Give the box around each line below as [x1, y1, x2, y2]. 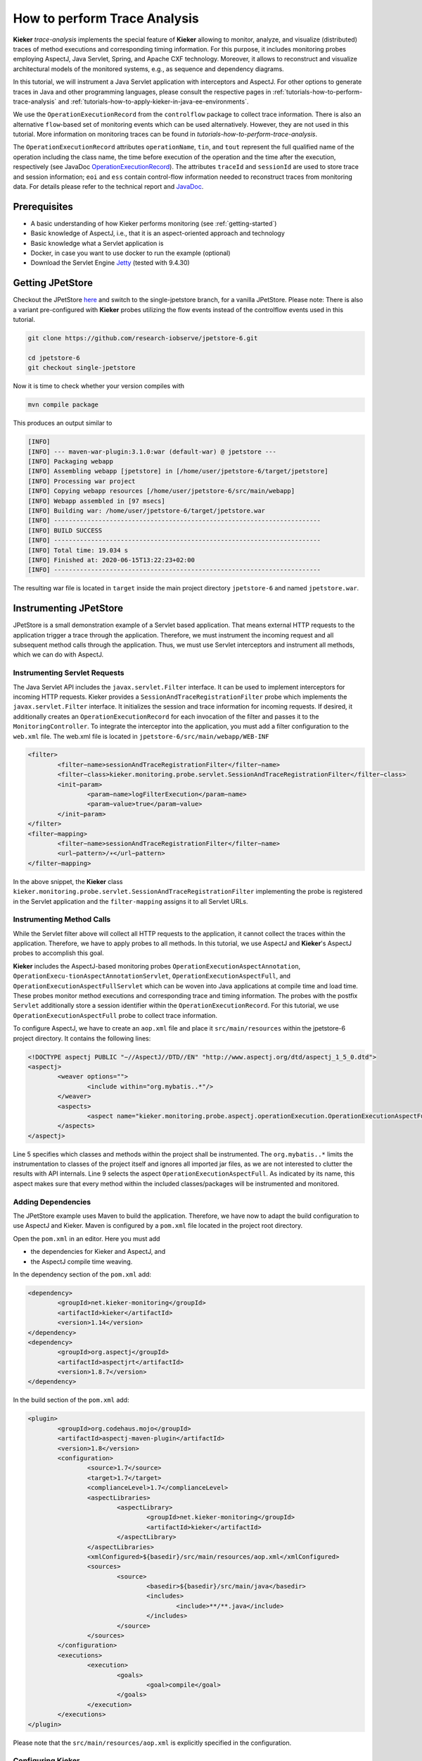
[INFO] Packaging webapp [27, 458, 114, 466]
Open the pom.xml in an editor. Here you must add [13, 1234, 160, 1243]
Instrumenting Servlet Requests [13, 668, 124, 678]
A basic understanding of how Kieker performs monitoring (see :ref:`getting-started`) [30, 219, 277, 228]
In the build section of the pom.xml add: [13, 1395, 129, 1405]
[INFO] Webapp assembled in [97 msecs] [27, 497, 165, 505]
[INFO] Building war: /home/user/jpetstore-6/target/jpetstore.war [27, 507, 266, 514]
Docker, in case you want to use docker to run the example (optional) [30, 249, 231, 257]
